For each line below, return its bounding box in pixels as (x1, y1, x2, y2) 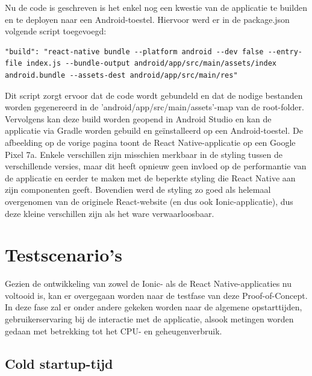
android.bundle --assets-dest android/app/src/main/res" (5, 70, 238, 80)
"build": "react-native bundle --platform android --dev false (5, 47, 264, 56)
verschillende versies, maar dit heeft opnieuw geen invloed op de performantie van (5, 160, 307, 172)
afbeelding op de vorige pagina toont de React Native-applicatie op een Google (5, 136, 296, 148)
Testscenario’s (5, 242, 122, 267)
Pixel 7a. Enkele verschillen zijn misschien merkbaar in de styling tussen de (5, 148, 283, 160)
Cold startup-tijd (5, 354, 113, 372)
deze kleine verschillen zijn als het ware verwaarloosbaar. (5, 207, 214, 219)
